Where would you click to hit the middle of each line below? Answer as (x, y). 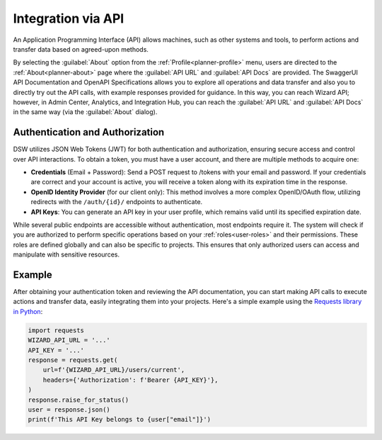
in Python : (28, 311)
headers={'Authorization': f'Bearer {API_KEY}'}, (131, 380)
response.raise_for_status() (79, 400)
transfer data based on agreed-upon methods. (81, 49)
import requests (56, 330)
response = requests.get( (73, 360)
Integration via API (69, 18)
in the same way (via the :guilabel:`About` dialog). (85, 112)
